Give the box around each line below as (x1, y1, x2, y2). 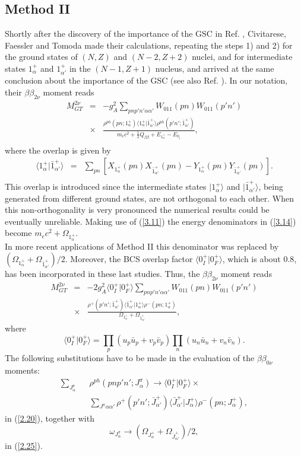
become (5, 227, 32, 239)
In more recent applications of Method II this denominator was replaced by (5, 240, 279, 252)
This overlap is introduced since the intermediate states (5, 180, 207, 193)
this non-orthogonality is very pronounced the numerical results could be (5, 203, 270, 216)
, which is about (222, 253, 281, 265)
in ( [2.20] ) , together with (5, 412, 94, 424)
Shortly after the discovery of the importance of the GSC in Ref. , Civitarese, (5, 27, 286, 40)
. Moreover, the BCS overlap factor (65, 253, 193, 265)
